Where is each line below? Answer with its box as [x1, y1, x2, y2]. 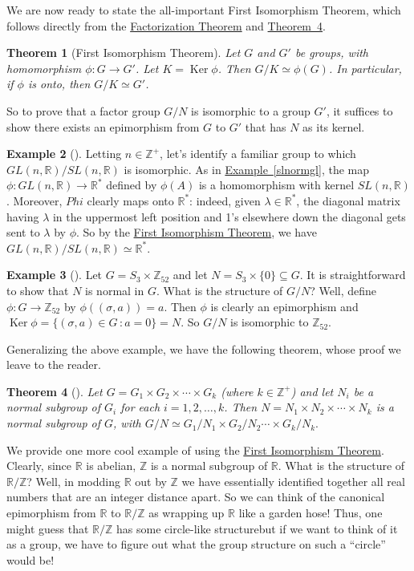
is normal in [85, 281, 144, 298]
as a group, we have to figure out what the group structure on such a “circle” [6, 536, 386, 553]
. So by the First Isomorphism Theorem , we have [75, 224, 317, 241]
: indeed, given [189, 192, 261, 209]
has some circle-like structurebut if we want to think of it [116, 520, 398, 537]
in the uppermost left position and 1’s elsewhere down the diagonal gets [52, 208, 406, 225]
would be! [6, 551, 55, 568]
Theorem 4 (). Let [6, 383, 103, 399]
